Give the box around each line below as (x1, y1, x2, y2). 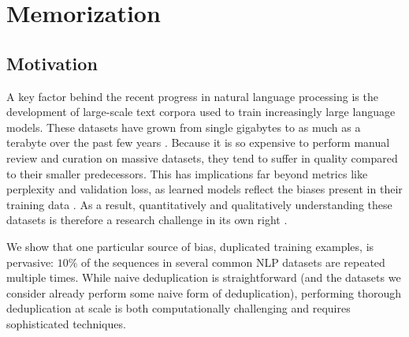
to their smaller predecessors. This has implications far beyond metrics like (6, 165, 368, 182)
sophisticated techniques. (6, 315, 126, 331)
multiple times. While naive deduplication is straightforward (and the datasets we (6, 269, 401, 286)
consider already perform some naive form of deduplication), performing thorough (6, 284, 402, 301)
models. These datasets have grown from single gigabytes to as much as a (6, 118, 361, 135)
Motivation (6, 51, 98, 75)
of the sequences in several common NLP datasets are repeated (81, 253, 385, 270)
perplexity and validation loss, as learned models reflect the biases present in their (6, 181, 403, 197)
